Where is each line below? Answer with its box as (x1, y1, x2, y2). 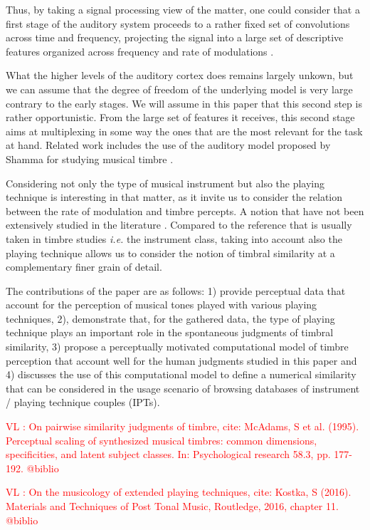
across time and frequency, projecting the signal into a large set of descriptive (6, 30, 344, 45)
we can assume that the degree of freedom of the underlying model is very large (6, 81, 353, 96)
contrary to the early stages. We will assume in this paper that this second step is (6, 95, 362, 110)
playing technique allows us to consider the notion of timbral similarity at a (6, 245, 335, 260)
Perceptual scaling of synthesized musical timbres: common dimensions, (6, 432, 317, 447)
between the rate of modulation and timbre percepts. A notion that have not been (6, 203, 364, 218)
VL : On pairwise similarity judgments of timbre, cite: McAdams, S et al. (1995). (6, 419, 359, 434)
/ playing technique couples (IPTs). (6, 395, 160, 410)
